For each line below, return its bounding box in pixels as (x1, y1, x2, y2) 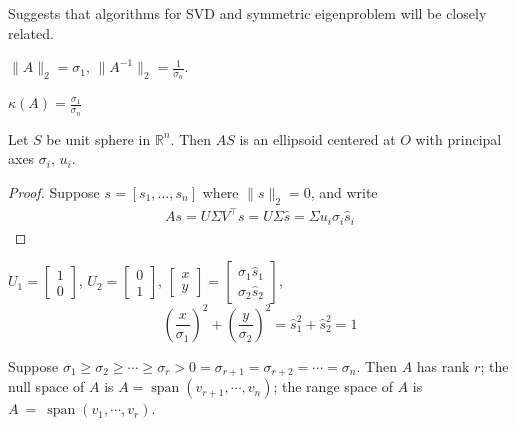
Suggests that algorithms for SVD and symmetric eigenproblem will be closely (8, 3, 487, 23)
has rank (416, 355, 470, 376)
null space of (8, 376, 85, 397)
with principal (415, 128, 502, 149)
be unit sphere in (46, 128, 151, 149)
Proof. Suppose (8, 181, 100, 202)
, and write (310, 181, 378, 202)
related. (8, 22, 54, 43)
